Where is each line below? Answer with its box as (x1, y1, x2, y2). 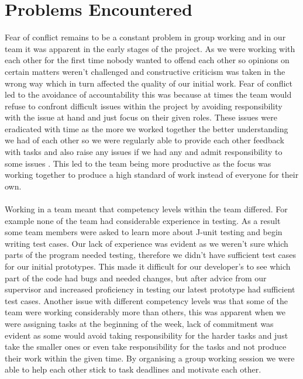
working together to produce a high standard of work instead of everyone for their (5, 168, 299, 181)
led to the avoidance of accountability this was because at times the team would (5, 88, 292, 101)
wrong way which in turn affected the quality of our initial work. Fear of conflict (5, 77, 292, 89)
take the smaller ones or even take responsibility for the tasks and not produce (5, 340, 287, 353)
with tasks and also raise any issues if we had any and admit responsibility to (5, 146, 283, 158)
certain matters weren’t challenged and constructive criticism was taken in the (5, 65, 285, 77)
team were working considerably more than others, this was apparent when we (5, 306, 286, 318)
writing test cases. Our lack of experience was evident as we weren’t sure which (5, 237, 288, 249)
